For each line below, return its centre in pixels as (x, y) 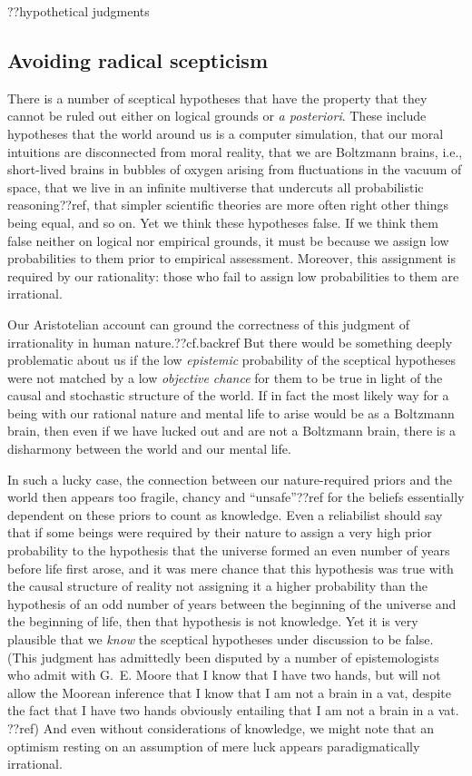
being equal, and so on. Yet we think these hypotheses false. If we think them (223, 222)
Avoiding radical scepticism (138, 59)
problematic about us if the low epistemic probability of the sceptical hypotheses (232, 360)
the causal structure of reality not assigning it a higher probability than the (217, 586)
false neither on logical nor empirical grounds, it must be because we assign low (228, 240)
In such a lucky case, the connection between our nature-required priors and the (230, 479)
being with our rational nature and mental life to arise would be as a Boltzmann (231, 413)
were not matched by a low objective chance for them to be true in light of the (225, 377)
